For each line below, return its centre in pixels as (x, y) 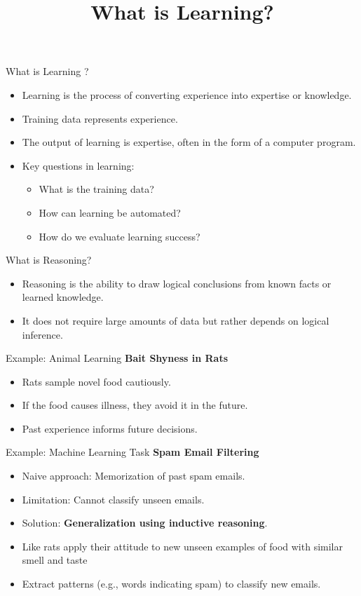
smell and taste (55, 560)
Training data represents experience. (100, 118)
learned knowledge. (63, 297)
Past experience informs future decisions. (110, 428)
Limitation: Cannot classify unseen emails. (113, 499)
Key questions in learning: (78, 165)
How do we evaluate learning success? (120, 236)
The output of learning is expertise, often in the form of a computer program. (189, 142)
